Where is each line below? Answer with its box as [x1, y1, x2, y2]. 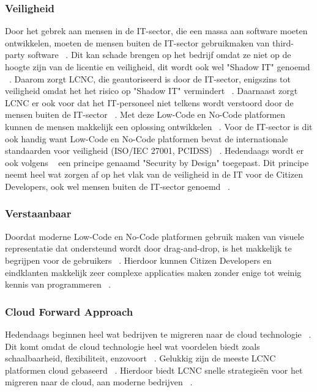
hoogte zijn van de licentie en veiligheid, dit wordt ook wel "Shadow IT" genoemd [5, 60, 310, 73]
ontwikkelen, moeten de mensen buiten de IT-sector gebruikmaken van [5, 36, 270, 49]
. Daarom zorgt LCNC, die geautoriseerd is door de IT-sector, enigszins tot [9, 72, 291, 85]
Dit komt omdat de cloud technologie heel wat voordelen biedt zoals [5, 339, 260, 352]
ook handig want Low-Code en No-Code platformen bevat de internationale [5, 132, 288, 145]
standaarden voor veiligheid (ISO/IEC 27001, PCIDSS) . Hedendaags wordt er [5, 144, 304, 157]
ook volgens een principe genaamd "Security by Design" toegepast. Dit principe [5, 156, 309, 169]
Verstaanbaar [5, 206, 72, 221]
